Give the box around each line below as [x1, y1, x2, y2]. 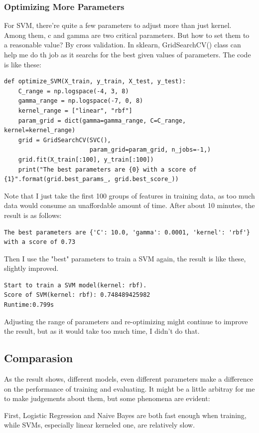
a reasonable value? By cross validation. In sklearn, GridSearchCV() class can [4, 39, 241, 50]
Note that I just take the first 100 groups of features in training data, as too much [4, 190, 255, 201]
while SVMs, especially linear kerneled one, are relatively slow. [4, 420, 195, 430]
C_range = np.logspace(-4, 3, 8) [18, 87, 129, 95]
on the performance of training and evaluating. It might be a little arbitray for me [4, 383, 255, 394]
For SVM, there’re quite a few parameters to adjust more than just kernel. [4, 20, 232, 30]
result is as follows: [4, 210, 62, 220]
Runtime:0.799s [4, 301, 54, 309]
